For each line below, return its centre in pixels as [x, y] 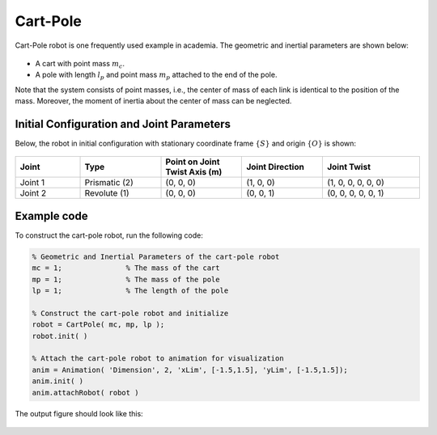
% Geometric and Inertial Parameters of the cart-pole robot [156, 256]
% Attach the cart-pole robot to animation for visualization [158, 359]
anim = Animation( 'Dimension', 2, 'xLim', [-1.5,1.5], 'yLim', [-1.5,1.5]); [190, 370]
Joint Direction [276, 167]
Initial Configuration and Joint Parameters [123, 124]
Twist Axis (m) [194, 172]
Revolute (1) [107, 193]
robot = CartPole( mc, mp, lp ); [98, 325]
